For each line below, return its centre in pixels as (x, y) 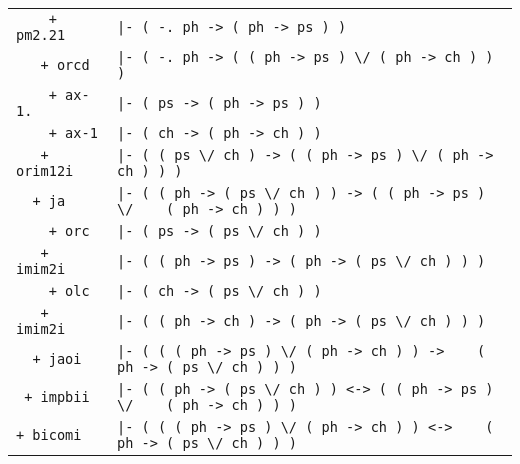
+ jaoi (57, 359)
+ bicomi (49, 435)
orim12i (45, 171)
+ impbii (57, 397)
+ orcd (65, 65)
